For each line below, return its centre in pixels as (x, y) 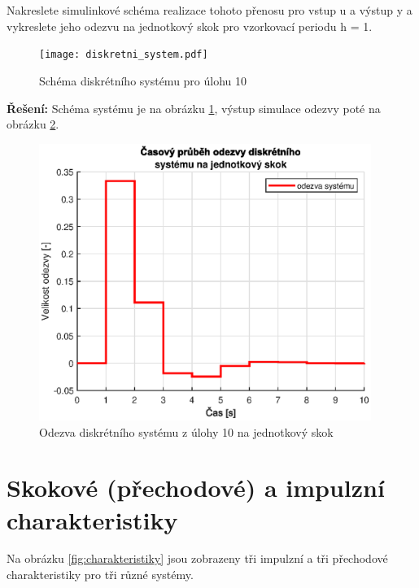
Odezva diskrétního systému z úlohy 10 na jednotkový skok (186, 431)
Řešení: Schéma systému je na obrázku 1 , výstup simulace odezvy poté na (194, 108)
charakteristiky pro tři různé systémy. (100, 575)
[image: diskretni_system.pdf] (124, 55)
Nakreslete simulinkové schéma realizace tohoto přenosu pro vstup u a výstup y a (209, 10)
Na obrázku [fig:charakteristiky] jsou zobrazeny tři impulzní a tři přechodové (197, 558)
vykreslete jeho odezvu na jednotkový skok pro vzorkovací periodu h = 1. (190, 26)
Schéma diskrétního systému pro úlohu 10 (143, 81)
